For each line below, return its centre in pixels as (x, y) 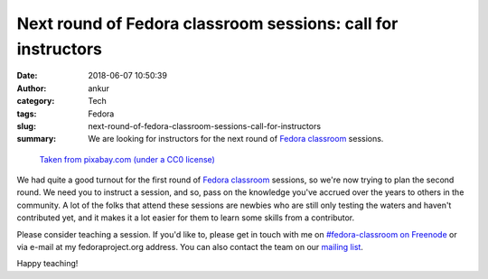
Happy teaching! (47, 264)
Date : (27, 76)
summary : (37, 139)
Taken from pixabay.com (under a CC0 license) (127, 159)
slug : (26, 126)
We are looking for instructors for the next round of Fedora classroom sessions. (236, 139)
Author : (32, 88)
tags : (27, 114)
